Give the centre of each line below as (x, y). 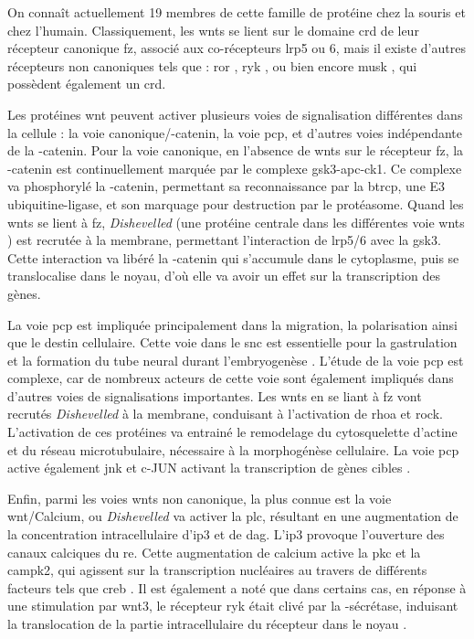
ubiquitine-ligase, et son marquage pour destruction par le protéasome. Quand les (236, 203)
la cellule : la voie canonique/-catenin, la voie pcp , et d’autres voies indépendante (235, 132)
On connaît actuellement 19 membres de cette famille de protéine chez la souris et (237, 12)
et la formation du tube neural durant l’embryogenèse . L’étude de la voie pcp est (236, 360)
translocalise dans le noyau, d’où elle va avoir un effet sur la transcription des (224, 276)
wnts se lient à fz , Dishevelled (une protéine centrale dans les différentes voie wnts (236, 222)
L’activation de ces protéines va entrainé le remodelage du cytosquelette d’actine (232, 432)
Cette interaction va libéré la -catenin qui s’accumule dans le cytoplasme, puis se (233, 257)
